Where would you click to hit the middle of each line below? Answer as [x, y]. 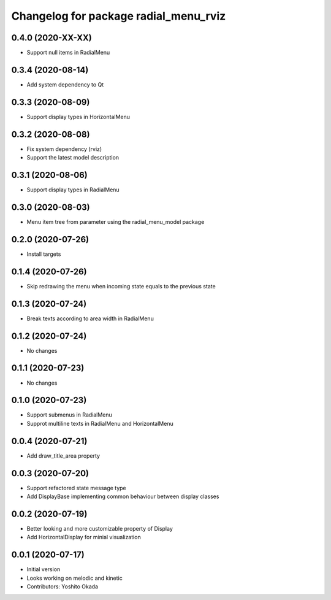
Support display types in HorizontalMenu [78, 117]
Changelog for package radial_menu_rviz [119, 16]
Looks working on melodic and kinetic [74, 578]
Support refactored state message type [77, 488]
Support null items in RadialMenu [68, 53]
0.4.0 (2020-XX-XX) [51, 38]
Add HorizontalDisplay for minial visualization [84, 537]
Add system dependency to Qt [65, 84]
